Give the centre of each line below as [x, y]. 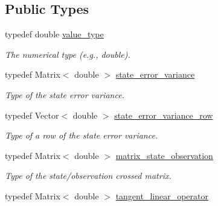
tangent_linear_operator [162, 195]
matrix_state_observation [164, 155]
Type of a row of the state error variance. [82, 135]
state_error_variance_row [164, 115]
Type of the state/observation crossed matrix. [88, 176]
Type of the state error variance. [65, 94]
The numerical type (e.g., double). [68, 54]
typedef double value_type [54, 34]
